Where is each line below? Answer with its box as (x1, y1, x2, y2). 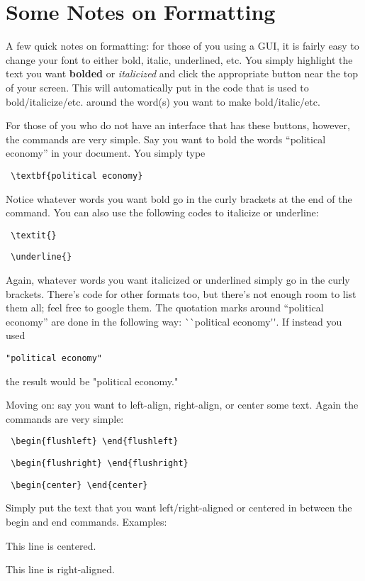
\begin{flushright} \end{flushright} (11, 458, 189, 469)
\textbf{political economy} (11, 170, 143, 181)
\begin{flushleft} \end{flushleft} (11, 436, 179, 447)
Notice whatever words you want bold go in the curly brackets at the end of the (6, 191, 352, 206)
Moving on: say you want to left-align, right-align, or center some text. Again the (6, 397, 359, 412)
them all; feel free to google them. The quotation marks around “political (6, 300, 324, 315)
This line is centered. (6, 538, 96, 553)
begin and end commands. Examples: (6, 514, 167, 529)
